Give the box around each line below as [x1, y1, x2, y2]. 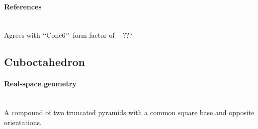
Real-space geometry [4, 78, 77, 89]
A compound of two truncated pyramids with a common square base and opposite [4, 107, 255, 118]
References [4, 1, 42, 11]
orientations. [4, 117, 42, 127]
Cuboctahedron [4, 54, 85, 69]
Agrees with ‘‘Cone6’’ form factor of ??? [4, 30, 133, 40]
